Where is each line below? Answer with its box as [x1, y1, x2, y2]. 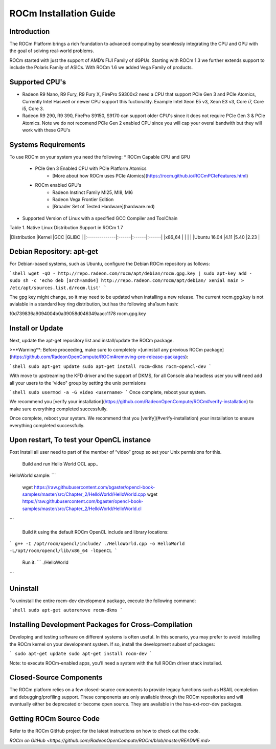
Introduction [9, 27, 50, 36]
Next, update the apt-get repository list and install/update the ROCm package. [9, 337, 174, 343]
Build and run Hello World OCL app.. [22, 460, 99, 467]
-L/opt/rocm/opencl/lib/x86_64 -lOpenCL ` [9, 548, 118, 554]
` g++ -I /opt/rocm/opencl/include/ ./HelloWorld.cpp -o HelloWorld [9, 541, 185, 546]
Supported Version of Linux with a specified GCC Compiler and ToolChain [22, 215, 178, 221]
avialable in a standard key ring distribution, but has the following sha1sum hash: [9, 301, 179, 307]
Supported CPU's [9, 78, 66, 86]
